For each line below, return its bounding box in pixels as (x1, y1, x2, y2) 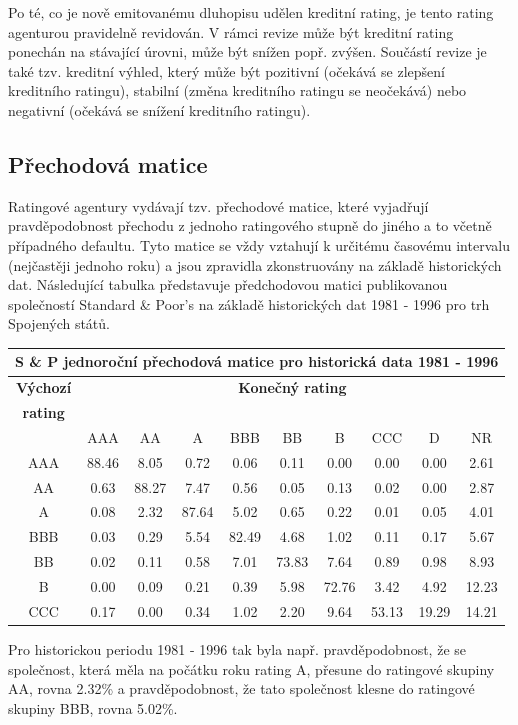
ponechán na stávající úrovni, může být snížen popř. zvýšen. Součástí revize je (8, 41, 487, 62)
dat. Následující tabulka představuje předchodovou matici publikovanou (8, 274, 448, 295)
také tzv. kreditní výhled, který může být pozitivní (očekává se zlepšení (8, 60, 445, 81)
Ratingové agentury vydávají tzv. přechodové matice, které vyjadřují (8, 195, 429, 216)
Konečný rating (238, 377, 347, 398)
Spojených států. (8, 313, 110, 334)
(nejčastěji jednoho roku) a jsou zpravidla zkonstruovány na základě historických (8, 254, 502, 275)
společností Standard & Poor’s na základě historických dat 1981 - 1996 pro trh (8, 293, 490, 314)
